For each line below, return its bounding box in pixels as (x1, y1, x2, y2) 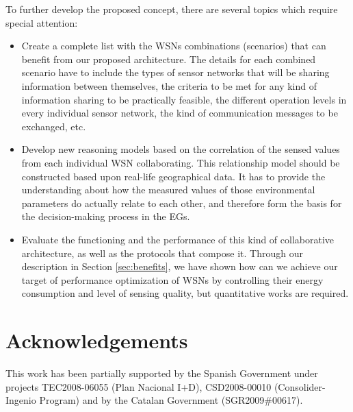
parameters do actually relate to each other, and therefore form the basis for (21, 195, 342, 210)
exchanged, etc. (21, 119, 86, 133)
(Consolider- (274, 379, 326, 393)
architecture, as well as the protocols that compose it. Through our (21, 245, 303, 260)
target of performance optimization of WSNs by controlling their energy (21, 272, 324, 287)
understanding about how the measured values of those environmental (21, 182, 315, 197)
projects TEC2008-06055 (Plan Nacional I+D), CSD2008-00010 (5, 379, 272, 393)
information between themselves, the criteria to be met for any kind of (21, 78, 317, 93)
